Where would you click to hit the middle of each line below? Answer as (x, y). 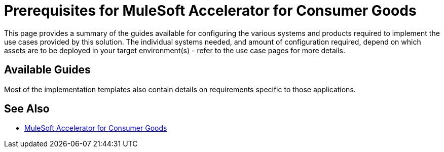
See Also (27, 109)
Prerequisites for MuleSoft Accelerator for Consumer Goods (210, 11)
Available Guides (47, 70)
